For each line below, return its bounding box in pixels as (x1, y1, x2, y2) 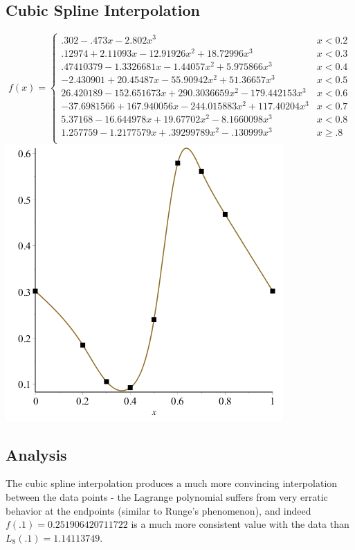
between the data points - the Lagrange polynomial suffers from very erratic (6, 490, 328, 504)
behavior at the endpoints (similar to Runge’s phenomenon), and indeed (6, 503, 311, 517)
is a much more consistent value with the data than (131, 517, 349, 531)
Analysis (6, 443, 67, 465)
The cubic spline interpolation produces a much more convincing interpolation (6, 476, 338, 490)
